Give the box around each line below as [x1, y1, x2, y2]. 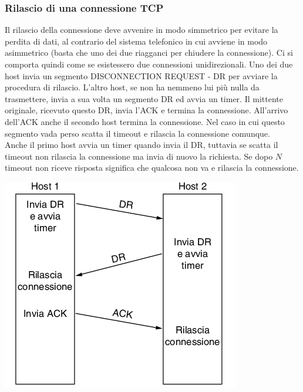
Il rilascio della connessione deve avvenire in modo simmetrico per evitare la [5, 23, 278, 36]
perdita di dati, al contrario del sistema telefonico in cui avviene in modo [5, 35, 268, 47]
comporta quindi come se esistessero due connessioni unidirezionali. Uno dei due [5, 58, 293, 70]
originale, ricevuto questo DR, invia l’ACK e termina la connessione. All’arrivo [5, 104, 288, 116]
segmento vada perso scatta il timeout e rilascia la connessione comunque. [5, 127, 270, 139]
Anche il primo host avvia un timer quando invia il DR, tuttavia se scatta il [5, 138, 278, 151]
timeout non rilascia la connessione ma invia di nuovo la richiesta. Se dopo [5, 150, 273, 162]
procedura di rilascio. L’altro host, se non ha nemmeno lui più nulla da [5, 81, 260, 93]
